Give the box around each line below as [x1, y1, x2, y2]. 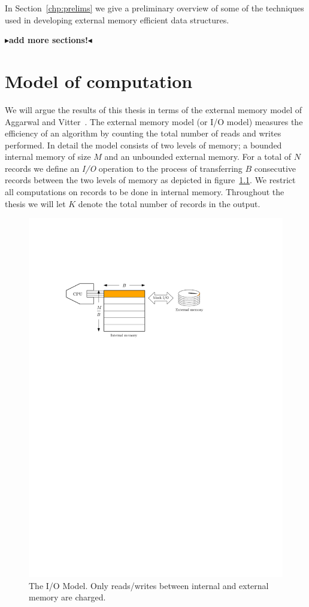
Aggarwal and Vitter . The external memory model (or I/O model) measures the [5, 115, 303, 128]
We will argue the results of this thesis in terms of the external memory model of [5, 103, 302, 116]
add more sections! [9, 34, 88, 46]
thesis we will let [5, 197, 66, 210]
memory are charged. [29, 591, 106, 603]
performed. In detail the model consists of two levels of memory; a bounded [5, 138, 282, 151]
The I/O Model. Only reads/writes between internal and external [29, 579, 269, 591]
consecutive [254, 162, 296, 174]
